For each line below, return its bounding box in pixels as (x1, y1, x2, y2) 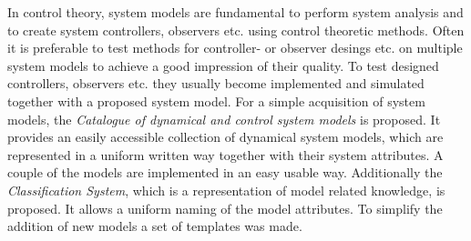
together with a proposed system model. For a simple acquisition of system (7, 91, 425, 110)
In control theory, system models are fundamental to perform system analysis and (7, 3, 464, 21)
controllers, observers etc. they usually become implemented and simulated (7, 74, 425, 93)
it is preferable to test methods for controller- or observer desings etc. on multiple (7, 38, 463, 57)
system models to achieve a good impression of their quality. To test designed (7, 55, 439, 75)
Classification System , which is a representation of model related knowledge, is (7, 180, 445, 199)
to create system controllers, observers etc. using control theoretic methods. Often (7, 20, 465, 39)
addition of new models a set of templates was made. (7, 216, 302, 236)
